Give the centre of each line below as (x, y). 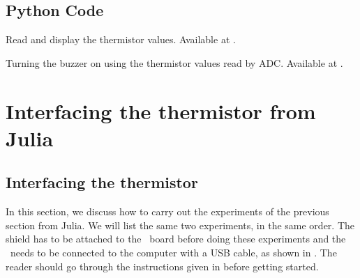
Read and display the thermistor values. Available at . (121, 39)
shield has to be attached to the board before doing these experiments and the (176, 239)
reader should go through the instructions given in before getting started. (162, 266)
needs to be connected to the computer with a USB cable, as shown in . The (173, 252)
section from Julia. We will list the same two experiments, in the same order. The (180, 225)
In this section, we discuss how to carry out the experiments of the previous (167, 211)
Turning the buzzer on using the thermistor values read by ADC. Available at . (174, 62)
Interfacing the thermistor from (161, 110)
